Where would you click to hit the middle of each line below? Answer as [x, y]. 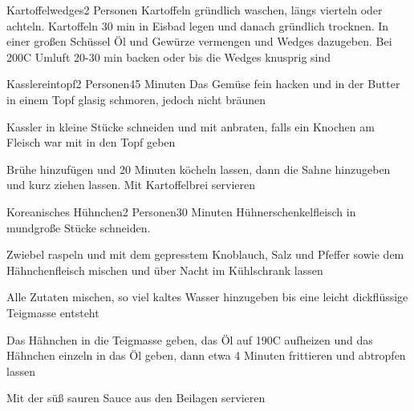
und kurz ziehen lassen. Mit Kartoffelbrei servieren [131, 185]
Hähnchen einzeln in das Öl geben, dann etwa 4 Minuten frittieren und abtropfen [206, 355]
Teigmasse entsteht [53, 312]
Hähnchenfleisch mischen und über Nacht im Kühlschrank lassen [165, 270]
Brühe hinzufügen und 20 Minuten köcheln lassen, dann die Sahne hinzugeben [199, 169]
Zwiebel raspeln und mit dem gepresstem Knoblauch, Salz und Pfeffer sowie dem [205, 254]
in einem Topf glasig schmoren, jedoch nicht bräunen [136, 99]
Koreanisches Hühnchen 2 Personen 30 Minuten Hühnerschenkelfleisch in [181, 211]
